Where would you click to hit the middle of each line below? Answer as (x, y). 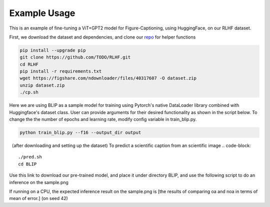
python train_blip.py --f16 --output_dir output (80, 133)
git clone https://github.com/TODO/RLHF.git (75, 57)
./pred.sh (30, 157)
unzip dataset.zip (42, 85)
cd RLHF (29, 64)
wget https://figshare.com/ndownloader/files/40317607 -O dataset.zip (108, 78)
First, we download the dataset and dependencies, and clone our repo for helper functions (102, 37)
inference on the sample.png (39, 182)
